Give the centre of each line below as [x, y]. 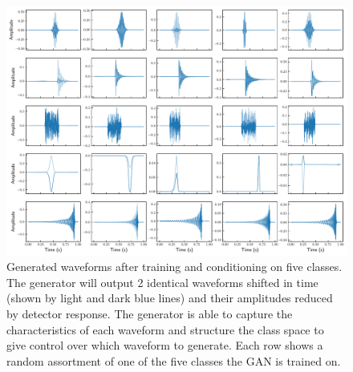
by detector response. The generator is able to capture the [150, 313]
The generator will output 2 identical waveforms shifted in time [162, 282]
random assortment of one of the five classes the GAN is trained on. [174, 360]
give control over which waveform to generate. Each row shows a [165, 345]
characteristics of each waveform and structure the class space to [165, 329]
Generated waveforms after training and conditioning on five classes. [174, 267]
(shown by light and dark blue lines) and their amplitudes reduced [170, 298]
